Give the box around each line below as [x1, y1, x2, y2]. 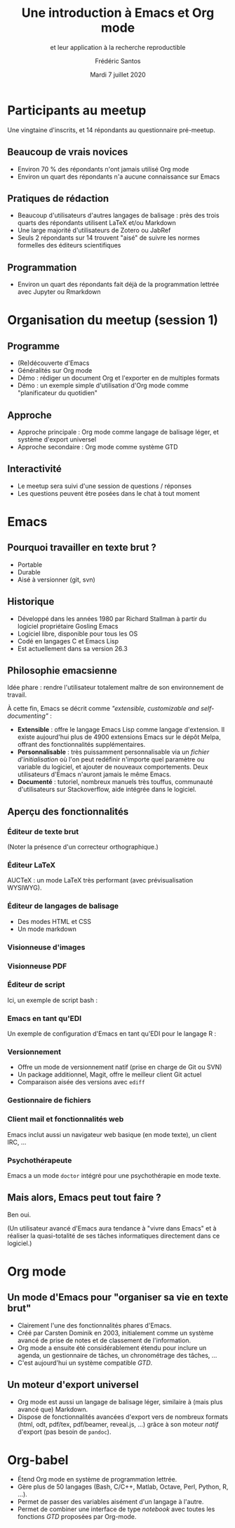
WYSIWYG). [7, 884, 42, 892]
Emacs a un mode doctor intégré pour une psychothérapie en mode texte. [7, 1171, 221, 1179]
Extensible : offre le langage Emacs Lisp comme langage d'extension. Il [17, 726, 225, 734]
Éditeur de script [7, 980, 65, 989]
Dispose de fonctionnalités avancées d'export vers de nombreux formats [17, 1412, 229, 1421]
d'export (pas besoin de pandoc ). [17, 1427, 112, 1436]
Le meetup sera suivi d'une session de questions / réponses [17, 482, 192, 490]
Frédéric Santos [95, 56, 141, 65]
